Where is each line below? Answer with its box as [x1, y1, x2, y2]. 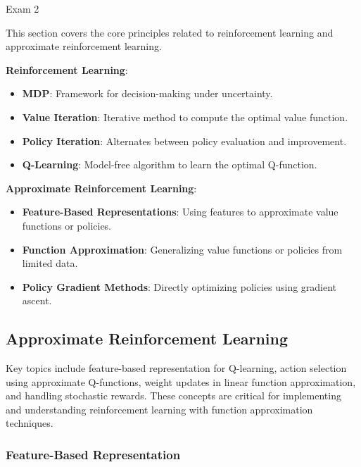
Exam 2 [6, 1, 39, 15]
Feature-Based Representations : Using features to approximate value [22, 204, 338, 219]
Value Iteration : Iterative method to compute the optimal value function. [22, 109, 348, 124]
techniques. [6, 416, 53, 430]
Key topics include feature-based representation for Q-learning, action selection [6, 361, 347, 375]
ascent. [22, 293, 52, 308]
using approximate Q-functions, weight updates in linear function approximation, [6, 374, 356, 389]
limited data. [22, 256, 78, 270]
